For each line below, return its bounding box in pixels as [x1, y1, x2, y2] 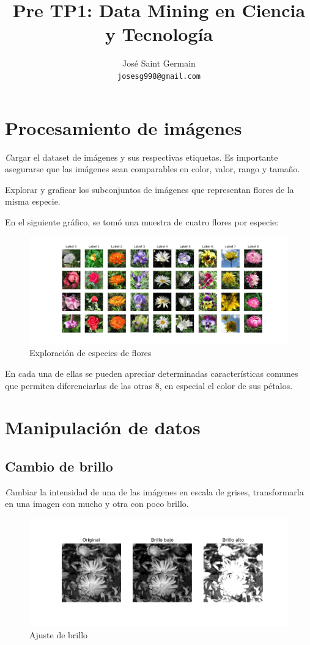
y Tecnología [105, 21, 213, 46]
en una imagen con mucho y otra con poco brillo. [5, 497, 189, 510]
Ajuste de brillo [29, 628, 88, 641]
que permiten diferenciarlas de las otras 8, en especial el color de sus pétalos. [5, 379, 293, 392]
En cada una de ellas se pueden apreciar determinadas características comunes [5, 367, 298, 380]
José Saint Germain [122, 57, 196, 70]
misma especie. [5, 195, 61, 208]
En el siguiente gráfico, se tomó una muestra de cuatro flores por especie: [5, 215, 279, 228]
